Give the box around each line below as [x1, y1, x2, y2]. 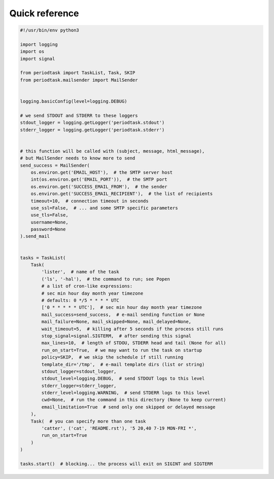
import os [20, 49, 45, 54]
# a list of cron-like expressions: [41, 283, 133, 289]
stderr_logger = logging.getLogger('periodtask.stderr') [20, 127, 165, 133]
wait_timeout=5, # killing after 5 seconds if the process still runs [41, 326, 224, 332]
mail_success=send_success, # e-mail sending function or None [41, 311, 205, 317]
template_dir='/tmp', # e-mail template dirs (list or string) [41, 361, 205, 367]
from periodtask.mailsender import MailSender [20, 77, 138, 83]
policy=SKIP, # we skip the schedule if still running [41, 355, 184, 360]
